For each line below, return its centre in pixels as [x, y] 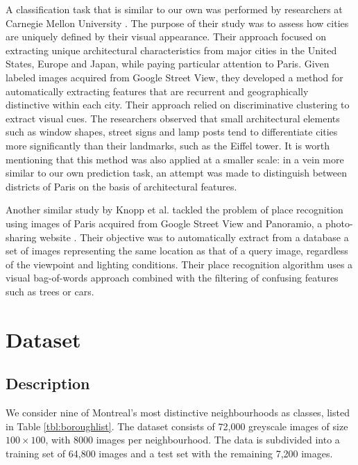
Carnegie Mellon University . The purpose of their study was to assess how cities [177, 23]
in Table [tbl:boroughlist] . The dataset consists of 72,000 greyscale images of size [177, 426]
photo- [339, 223]
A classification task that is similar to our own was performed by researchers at [174, 9]
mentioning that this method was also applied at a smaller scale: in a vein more [175, 159]
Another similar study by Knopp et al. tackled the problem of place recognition [174, 210]
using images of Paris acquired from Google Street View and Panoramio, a [164, 223]
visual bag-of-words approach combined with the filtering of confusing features [172, 278]
